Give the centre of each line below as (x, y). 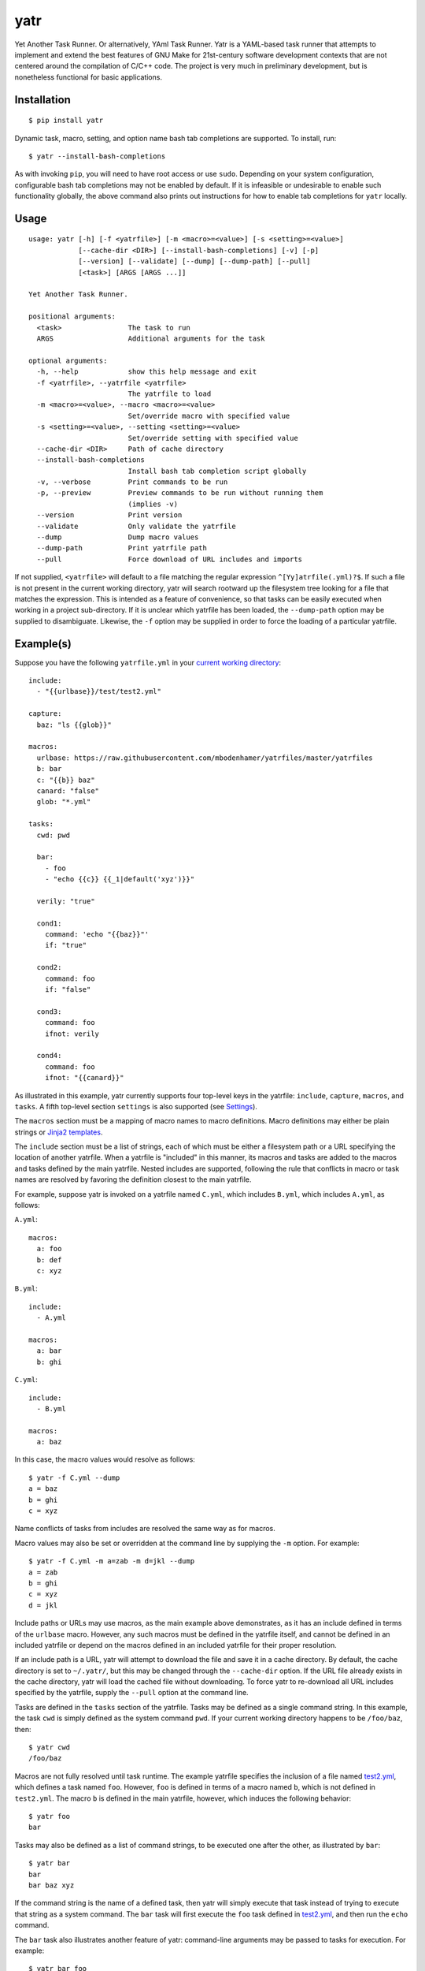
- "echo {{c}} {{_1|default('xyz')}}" (120, 879)
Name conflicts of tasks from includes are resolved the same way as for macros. (145, 1529)
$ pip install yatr (66, 121)
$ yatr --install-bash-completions (97, 156)
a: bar (49, 1351)
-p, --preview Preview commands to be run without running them (180, 493)
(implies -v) (153, 504)
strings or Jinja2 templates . (59, 1132)
